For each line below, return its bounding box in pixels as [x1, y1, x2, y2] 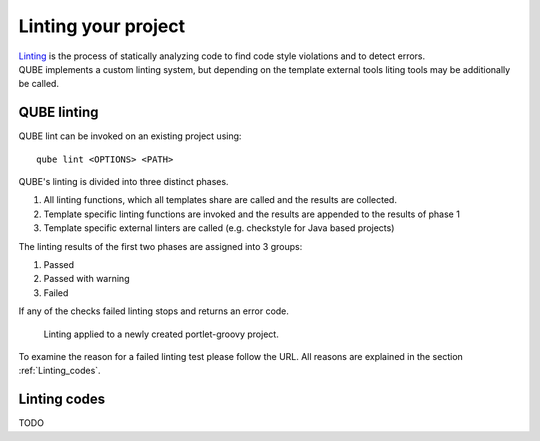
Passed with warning [43, 273, 130, 285]
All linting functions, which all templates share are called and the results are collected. [43, 194, 397, 206]
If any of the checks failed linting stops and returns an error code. [18, 305, 290, 317]
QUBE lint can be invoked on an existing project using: [18, 130, 242, 142]
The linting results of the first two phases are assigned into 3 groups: [18, 240, 303, 252]
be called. [18, 78, 60, 90]
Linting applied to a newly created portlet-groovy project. [43, 328, 279, 340]
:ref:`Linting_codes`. [18, 365, 101, 377]
